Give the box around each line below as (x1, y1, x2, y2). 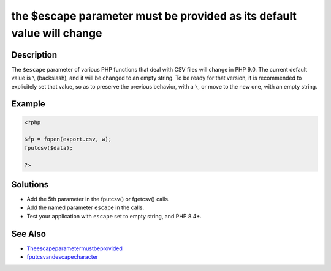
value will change (11, 26, 102, 40)
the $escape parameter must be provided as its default (11, 9, 297, 23)
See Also (11, 228, 46, 239)
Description (11, 50, 58, 60)
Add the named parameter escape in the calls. (26, 204, 144, 211)
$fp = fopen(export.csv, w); (24, 136, 112, 143)
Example (11, 98, 45, 110)
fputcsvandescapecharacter (26, 253, 98, 261)
